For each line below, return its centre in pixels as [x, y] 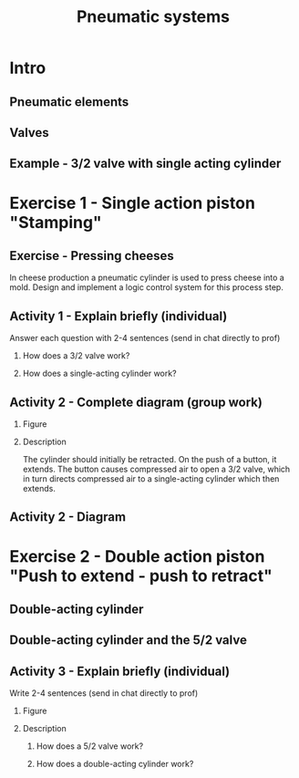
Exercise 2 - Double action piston [137, 556]
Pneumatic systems [153, 17]
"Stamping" [56, 222]
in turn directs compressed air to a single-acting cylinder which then [151, 478]
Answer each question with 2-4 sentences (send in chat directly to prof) [145, 338]
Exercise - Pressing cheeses [92, 256]
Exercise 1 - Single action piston [132, 203]
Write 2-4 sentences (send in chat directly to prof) [104, 693]
